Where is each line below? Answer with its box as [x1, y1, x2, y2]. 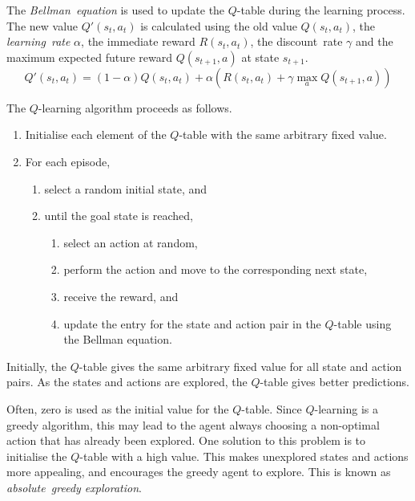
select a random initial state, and [44, 180, 207, 197]
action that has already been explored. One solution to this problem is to [6, 432, 366, 449]
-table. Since [241, 400, 302, 417]
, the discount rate [250, 33, 343, 50]
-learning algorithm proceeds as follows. [38, 99, 232, 116]
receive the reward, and [63, 287, 179, 304]
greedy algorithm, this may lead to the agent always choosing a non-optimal [6, 416, 380, 433]
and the [355, 33, 393, 50]
